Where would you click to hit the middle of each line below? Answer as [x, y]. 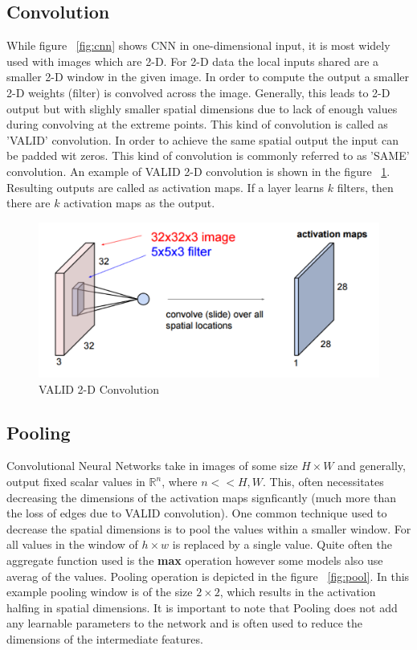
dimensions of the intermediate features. [105, 639]
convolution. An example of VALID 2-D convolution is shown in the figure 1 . [198, 171]
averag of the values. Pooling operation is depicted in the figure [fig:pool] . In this [208, 576]
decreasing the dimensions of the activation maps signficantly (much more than [202, 497]
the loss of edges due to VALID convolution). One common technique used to [197, 513]
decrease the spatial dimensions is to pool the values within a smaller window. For [209, 528]
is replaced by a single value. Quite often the [282, 544]
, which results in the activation [298, 592]
